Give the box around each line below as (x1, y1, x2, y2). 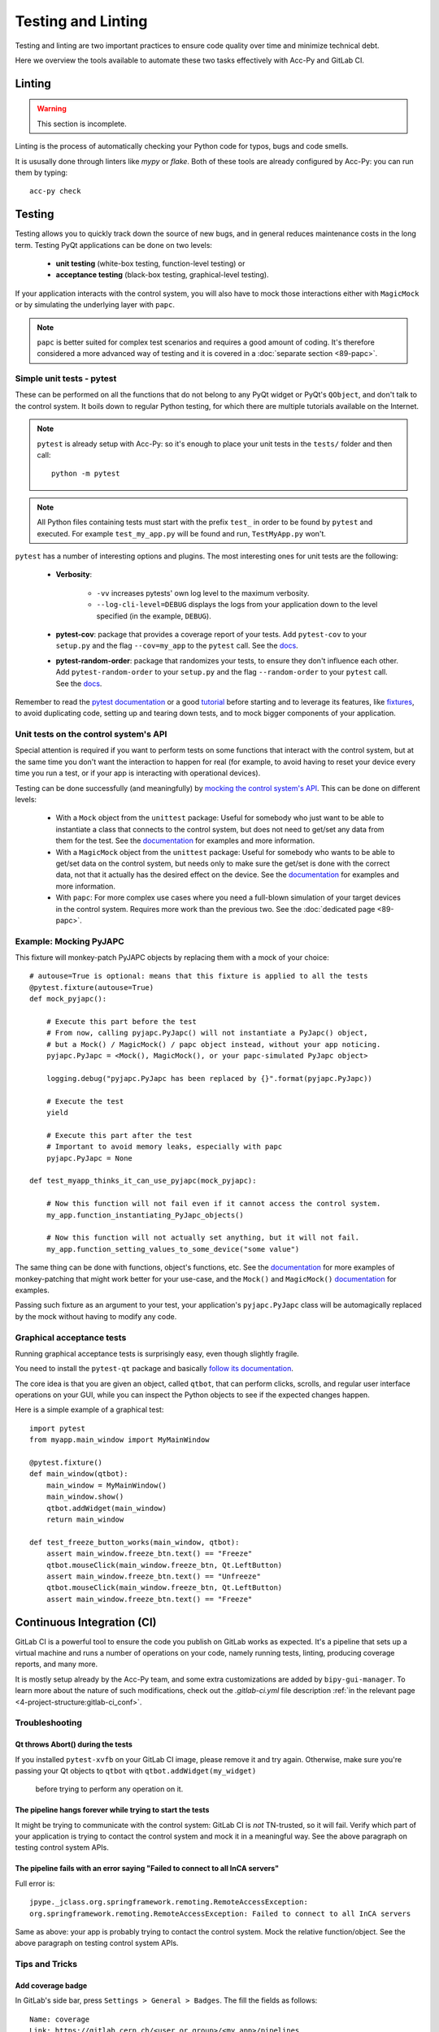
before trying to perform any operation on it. (35, 1784, 184, 1794)
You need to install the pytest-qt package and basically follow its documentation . (15, 1364, 294, 1374)
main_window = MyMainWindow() (46, 1480, 167, 1490)
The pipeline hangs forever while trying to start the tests (15, 1805, 210, 1815)
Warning (37, 104, 67, 114)
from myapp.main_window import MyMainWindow (29, 1435, 211, 1444)
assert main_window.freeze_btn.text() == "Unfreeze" (46, 1571, 262, 1581)
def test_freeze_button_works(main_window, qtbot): (29, 1537, 240, 1547)
